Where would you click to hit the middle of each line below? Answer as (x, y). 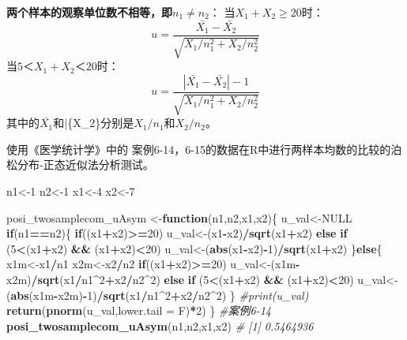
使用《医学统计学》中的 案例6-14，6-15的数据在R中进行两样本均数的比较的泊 (204, 149)
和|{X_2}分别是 (94, 123)
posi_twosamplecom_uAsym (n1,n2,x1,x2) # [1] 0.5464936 (160, 325)
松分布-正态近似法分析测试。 (80, 164)
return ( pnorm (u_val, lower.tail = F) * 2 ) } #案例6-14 (139, 310)
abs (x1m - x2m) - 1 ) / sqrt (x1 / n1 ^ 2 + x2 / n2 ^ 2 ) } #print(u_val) (160, 295)
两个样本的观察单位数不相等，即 (89, 12)
